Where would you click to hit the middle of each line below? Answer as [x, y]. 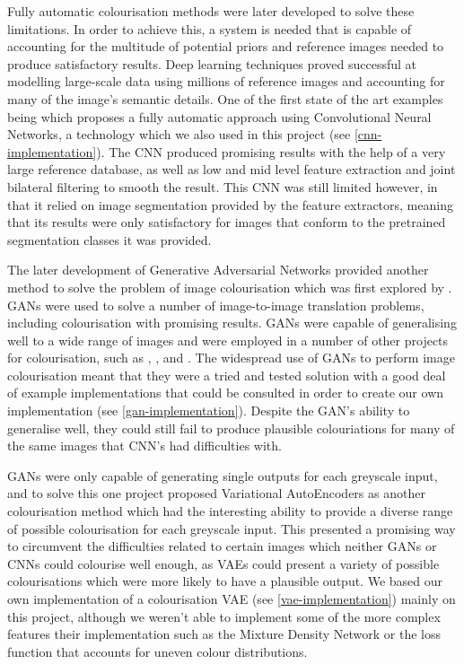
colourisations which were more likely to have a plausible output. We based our [225, 581]
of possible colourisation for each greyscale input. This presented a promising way [232, 528]
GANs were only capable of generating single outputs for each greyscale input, [223, 475]
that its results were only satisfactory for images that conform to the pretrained [227, 222]
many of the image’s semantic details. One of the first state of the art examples [225, 98]
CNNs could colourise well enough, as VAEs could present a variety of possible [223, 563]
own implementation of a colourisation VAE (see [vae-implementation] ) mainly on [232, 598]
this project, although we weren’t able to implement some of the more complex [224, 616]
